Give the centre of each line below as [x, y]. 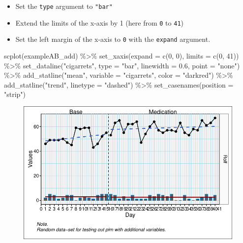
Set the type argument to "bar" [64, 6]
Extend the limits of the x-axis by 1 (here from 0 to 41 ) [100, 22]
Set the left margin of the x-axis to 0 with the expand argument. [113, 39]
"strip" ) [15, 94]
